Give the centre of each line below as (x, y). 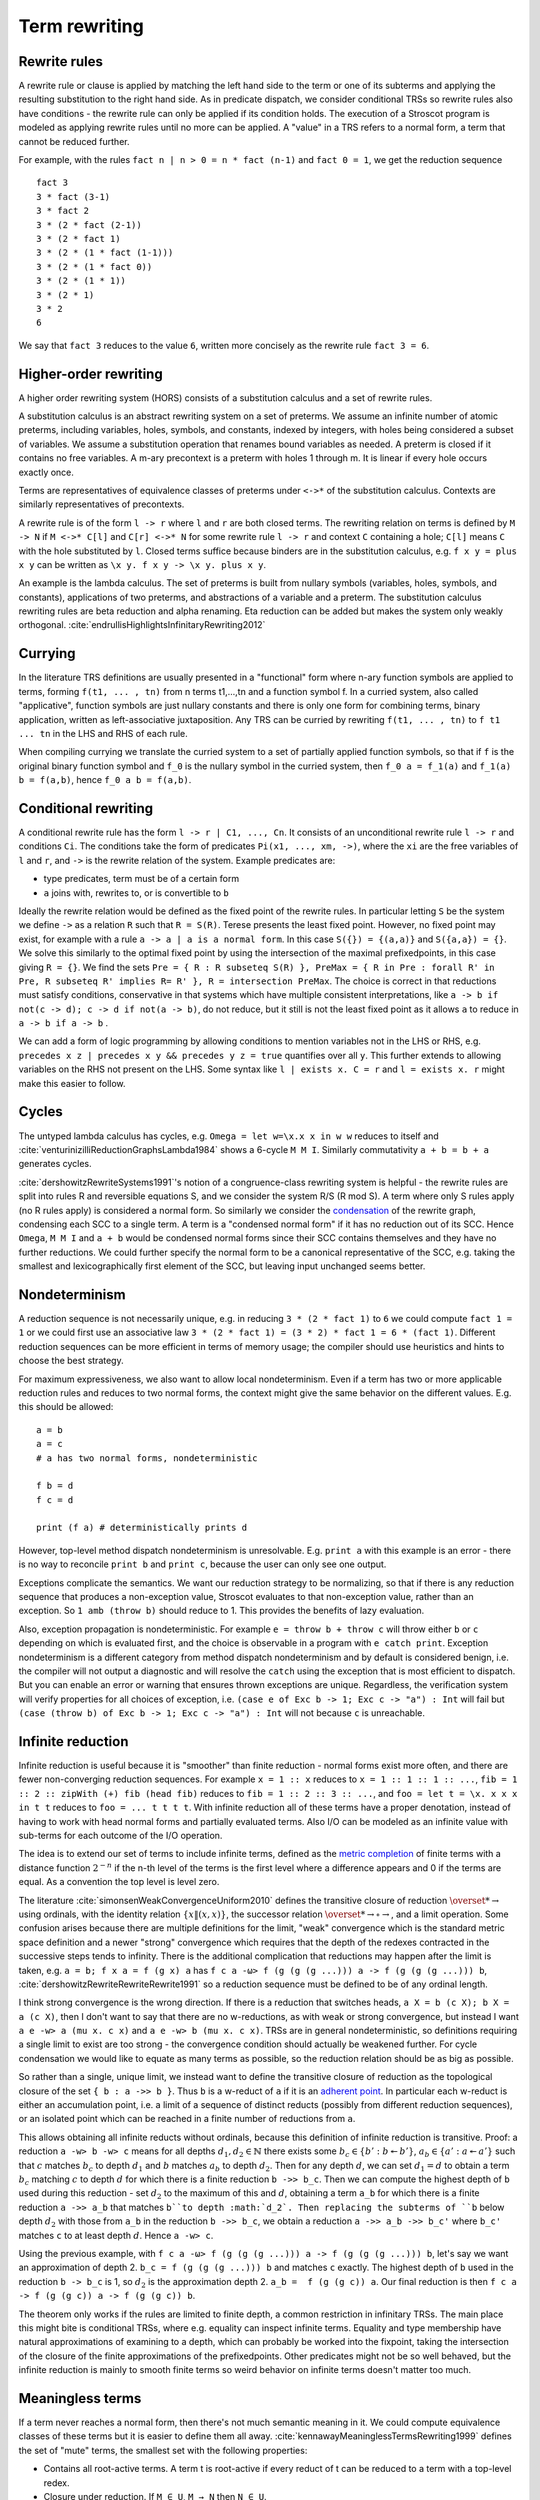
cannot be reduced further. (74, 141)
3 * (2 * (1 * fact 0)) (94, 266)
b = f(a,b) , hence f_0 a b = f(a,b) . (105, 780)
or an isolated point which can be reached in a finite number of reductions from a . (187, 2119)
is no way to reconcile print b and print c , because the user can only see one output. (202, 1564)
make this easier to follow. (72, 1083)
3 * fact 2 (63, 211)
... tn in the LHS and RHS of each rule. (103, 733)
